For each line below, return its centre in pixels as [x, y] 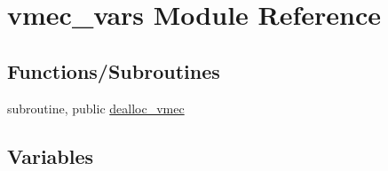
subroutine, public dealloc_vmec [96, 108]
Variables [51, 155]
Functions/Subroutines [114, 70]
